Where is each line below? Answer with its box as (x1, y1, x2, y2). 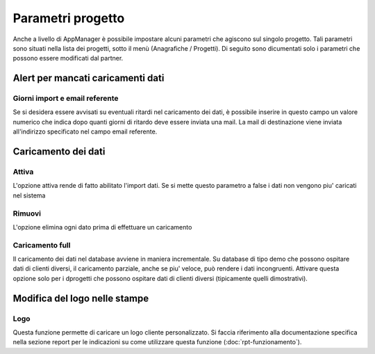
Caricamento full (12, 240, 71, 250)
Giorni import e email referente (12, 94, 119, 104)
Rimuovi (12, 209, 42, 218)
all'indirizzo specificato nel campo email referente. (12, 127, 158, 136)
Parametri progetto (12, 10, 125, 26)
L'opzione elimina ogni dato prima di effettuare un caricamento (12, 223, 192, 231)
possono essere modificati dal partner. (12, 54, 124, 63)
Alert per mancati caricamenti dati (12, 72, 165, 84)
